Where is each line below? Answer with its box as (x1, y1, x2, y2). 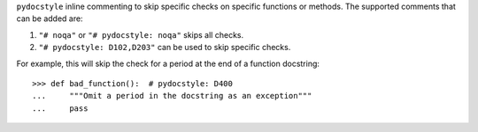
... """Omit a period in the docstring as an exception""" (32, 91, 312, 101)
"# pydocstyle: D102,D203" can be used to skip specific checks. (38, 42, 291, 53)
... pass (32, 103, 89, 114)
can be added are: (16, 13, 83, 24)
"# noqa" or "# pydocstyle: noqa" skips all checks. (38, 29, 243, 40)
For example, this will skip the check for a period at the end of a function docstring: (16, 58, 320, 69)
